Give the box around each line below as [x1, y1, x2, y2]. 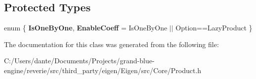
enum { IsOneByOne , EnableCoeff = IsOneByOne [4, 23, 168, 33]
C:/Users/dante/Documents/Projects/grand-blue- [4, 55, 155, 66]
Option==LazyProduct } [175, 23, 253, 33]
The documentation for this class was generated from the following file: [4, 39, 219, 49]
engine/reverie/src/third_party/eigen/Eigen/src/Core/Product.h [4, 65, 202, 75]
